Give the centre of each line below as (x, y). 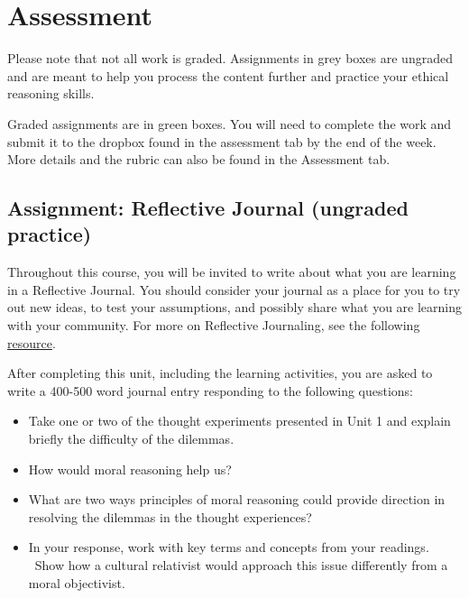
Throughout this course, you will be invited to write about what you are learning (232, 272)
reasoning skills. (51, 93)
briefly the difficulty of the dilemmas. (131, 439)
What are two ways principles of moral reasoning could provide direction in (237, 499)
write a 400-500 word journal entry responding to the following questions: (211, 390)
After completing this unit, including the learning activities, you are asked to (220, 373)
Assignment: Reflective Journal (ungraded (208, 208)
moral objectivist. (77, 582)
